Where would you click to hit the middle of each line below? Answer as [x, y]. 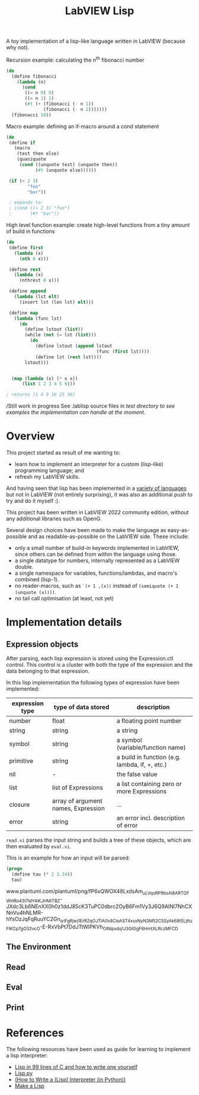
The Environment [38, 947]
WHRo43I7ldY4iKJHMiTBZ [33, 901]
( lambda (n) [31, 82]
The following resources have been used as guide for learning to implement [98, 1049]
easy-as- [178, 530]
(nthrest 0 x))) [39, 281]
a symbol [129, 740]
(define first [26, 247]
